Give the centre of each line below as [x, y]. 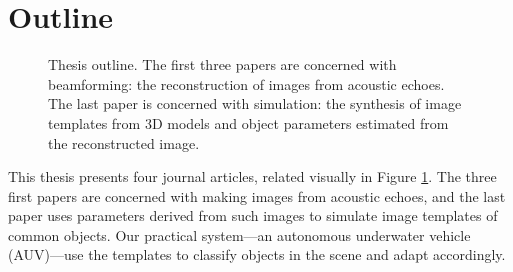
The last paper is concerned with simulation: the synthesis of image [255, 103]
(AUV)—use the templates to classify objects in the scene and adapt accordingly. [257, 254]
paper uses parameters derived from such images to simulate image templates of [253, 215]
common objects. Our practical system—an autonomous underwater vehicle [239, 234]
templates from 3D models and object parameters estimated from [248, 122]
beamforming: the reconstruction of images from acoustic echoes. [246, 83]
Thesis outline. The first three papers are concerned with [222, 64]
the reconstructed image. [124, 142]
